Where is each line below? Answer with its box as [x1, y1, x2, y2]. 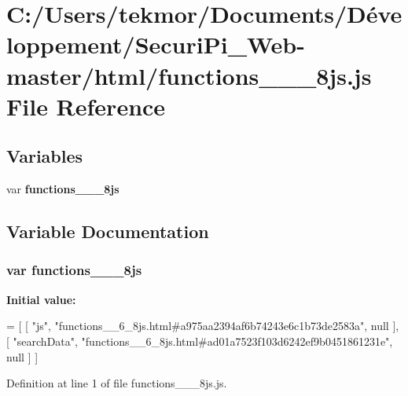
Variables [6, 144, 83, 168]
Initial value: [6, 291, 76, 307]
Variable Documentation [6, 219, 209, 244]
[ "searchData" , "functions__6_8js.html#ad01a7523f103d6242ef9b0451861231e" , [6, 332, 393, 349]
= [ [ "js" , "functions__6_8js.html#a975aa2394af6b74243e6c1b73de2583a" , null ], [6, 317, 399, 334]
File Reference [6, 90, 166, 122]
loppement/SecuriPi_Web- [6, 28, 305, 60]
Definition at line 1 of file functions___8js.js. [6, 375, 227, 391]
